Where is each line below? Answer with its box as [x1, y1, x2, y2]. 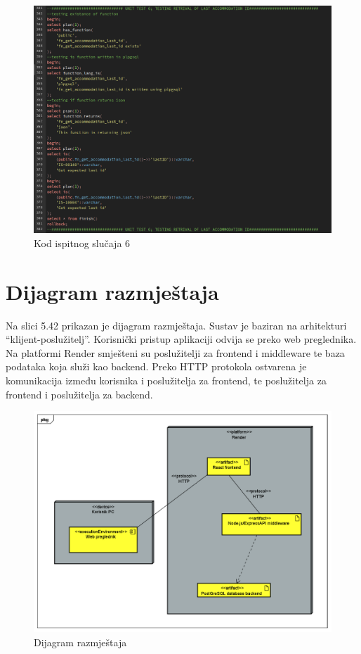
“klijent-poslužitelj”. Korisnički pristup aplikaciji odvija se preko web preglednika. [6, 332, 357, 346]
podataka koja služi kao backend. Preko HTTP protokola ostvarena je [6, 359, 307, 374]
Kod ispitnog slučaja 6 [34, 235, 131, 250]
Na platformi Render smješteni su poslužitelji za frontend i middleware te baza [6, 345, 345, 360]
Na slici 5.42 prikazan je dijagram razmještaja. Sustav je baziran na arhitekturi [6, 317, 347, 332]
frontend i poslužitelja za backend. [6, 386, 153, 401]
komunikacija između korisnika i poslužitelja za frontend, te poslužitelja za [6, 373, 327, 388]
